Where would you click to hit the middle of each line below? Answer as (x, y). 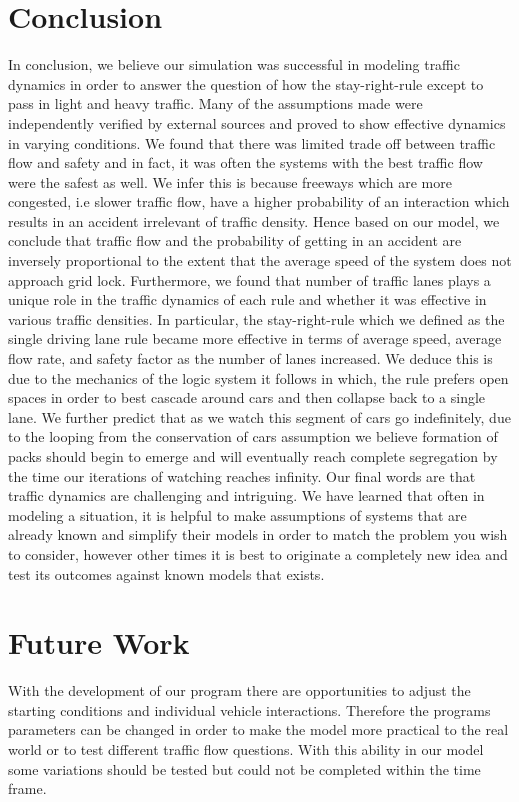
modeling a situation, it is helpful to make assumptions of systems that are (237, 514)
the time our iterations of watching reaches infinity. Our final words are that (242, 475)
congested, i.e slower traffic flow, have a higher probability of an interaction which (259, 201)
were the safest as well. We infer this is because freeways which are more (230, 181)
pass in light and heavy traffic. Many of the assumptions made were (215, 103)
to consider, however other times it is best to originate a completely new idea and (258, 553)
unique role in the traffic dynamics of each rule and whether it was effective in (247, 299)
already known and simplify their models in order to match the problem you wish (258, 534)
